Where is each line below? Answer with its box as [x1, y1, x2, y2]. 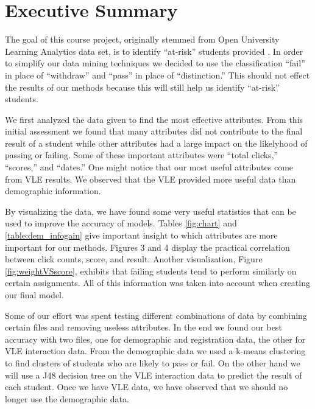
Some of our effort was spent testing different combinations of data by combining [5, 309, 307, 321]
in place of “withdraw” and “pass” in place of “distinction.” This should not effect [5, 68, 310, 81]
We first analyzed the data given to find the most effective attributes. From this [5, 113, 303, 125]
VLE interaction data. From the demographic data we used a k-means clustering [5, 344, 306, 357]
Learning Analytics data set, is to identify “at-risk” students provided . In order [5, 44, 303, 57]
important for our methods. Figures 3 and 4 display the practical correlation [5, 240, 290, 253]
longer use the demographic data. [5, 392, 129, 405]
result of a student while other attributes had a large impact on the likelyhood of [5, 136, 308, 149]
